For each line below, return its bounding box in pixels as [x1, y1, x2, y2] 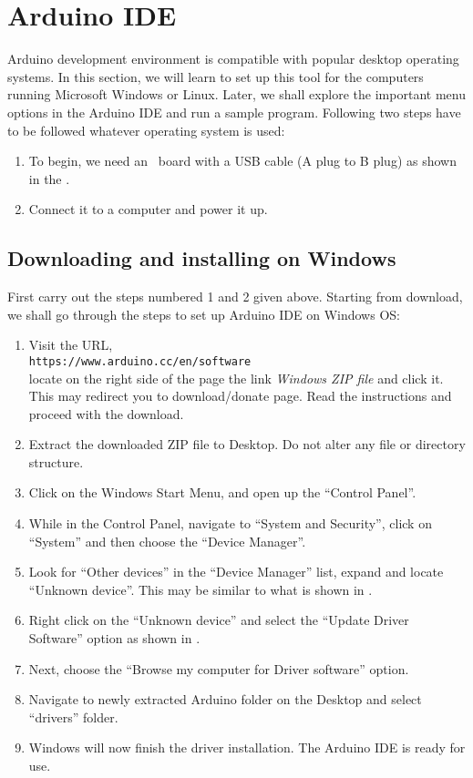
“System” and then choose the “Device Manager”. [28, 531, 306, 550]
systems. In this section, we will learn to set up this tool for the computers [7, 67, 424, 86]
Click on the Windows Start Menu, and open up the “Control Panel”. [28, 483, 416, 502]
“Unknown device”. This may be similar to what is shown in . [28, 579, 373, 599]
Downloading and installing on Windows [7, 244, 396, 272]
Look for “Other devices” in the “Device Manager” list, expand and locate [28, 562, 444, 581]
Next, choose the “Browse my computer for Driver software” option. [28, 659, 409, 678]
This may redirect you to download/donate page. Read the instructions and [28, 386, 452, 405]
